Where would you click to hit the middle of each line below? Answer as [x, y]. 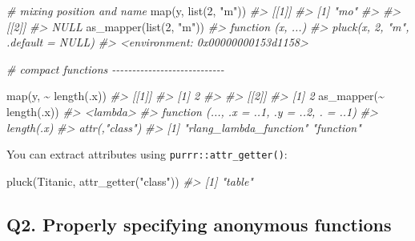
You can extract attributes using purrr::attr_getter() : [147, 154]
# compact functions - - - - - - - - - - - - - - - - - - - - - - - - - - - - [115, 68]
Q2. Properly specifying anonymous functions [199, 224]
